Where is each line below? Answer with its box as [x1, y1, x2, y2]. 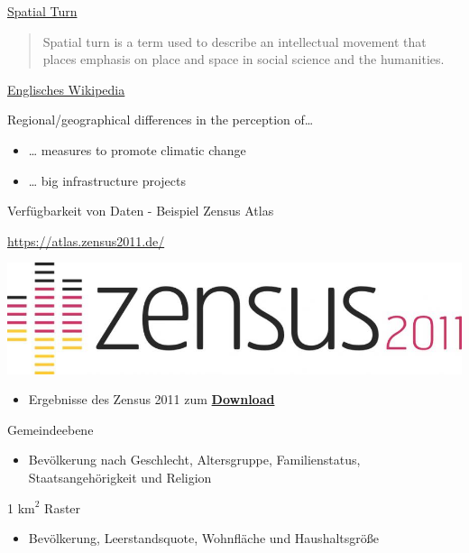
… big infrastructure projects [28, 171, 187, 189]
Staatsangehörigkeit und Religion [28, 467, 212, 486]
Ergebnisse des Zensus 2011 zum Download [28, 390, 275, 409]
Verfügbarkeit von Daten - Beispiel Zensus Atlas [7, 201, 274, 220]
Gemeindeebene [7, 419, 94, 438]
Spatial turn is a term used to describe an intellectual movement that [42, 32, 427, 51]
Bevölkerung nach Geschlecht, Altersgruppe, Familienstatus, [28, 450, 361, 469]
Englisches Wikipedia [7, 79, 125, 98]
